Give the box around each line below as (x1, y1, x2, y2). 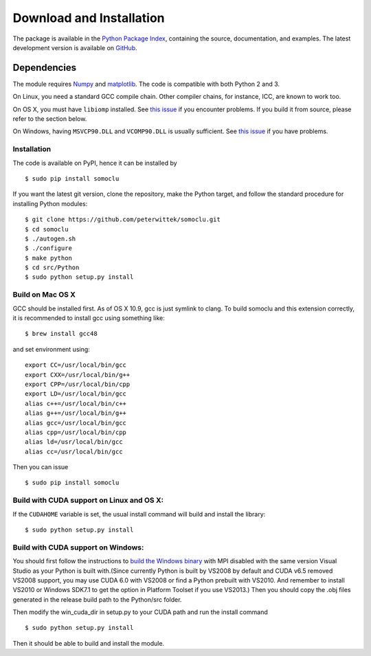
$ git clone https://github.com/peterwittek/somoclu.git (25, 216, 221, 223)
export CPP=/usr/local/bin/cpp (25, 380, 131, 388)
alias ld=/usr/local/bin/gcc (25, 438, 123, 446)
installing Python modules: (12, 199, 88, 207)
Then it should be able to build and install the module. (12, 639, 165, 647)
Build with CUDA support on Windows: (12, 543, 144, 552)
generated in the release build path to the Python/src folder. (12, 595, 182, 604)
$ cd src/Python (25, 264, 80, 271)
